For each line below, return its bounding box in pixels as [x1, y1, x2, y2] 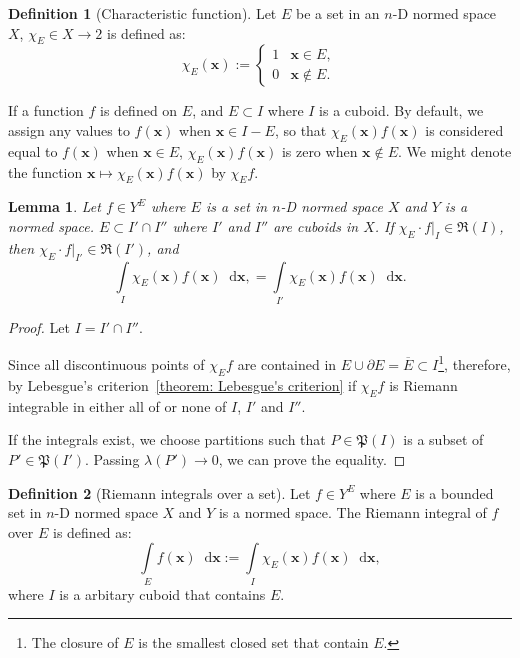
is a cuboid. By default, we [319, 100, 484, 121]
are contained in [237, 354, 337, 375]
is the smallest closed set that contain [138, 632, 369, 653]
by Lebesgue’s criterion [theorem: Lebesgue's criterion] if [8, 374, 357, 395]
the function [8, 161, 83, 182]
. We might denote [398, 140, 512, 161]
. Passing [84, 448, 140, 469]
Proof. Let [8, 316, 70, 337]
